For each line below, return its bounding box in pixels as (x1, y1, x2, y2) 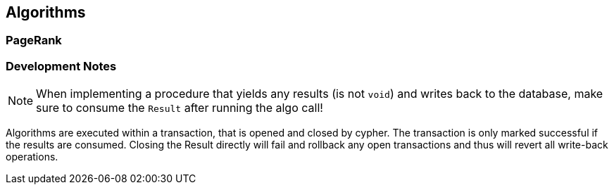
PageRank (6, 33, 62, 48)
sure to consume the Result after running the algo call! (36, 101, 323, 115)
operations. (6, 151, 58, 163)
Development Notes (6, 58, 117, 73)
